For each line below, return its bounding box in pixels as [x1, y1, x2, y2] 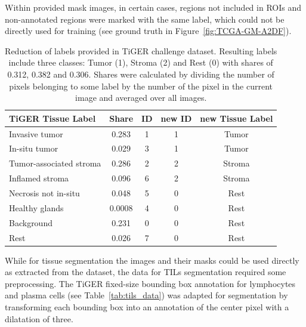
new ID [160, 112, 192, 124]
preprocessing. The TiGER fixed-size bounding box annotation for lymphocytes [5, 277, 296, 289]
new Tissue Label [200, 112, 273, 124]
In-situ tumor [9, 142, 58, 155]
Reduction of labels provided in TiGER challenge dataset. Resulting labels [5, 44, 277, 57]
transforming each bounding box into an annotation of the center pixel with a [5, 300, 289, 313]
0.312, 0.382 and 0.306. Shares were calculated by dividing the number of [7, 67, 274, 80]
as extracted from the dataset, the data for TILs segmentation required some [5, 266, 286, 278]
